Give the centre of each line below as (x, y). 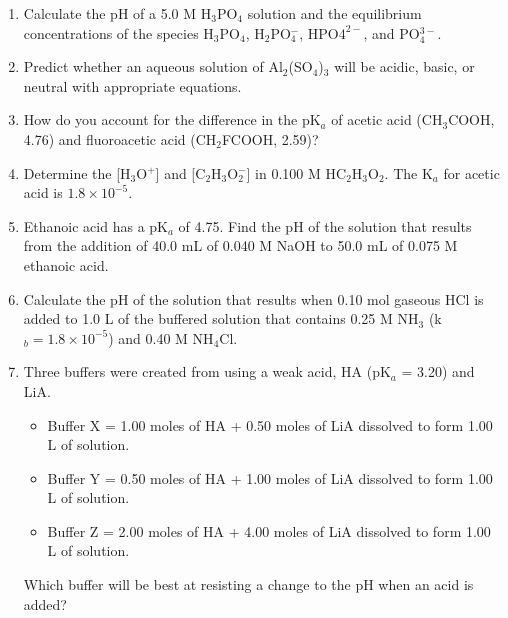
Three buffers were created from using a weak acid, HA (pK (207, 371)
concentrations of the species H (118, 32)
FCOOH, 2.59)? (270, 138)
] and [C (180, 172)
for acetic (471, 172)
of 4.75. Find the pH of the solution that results (325, 225)
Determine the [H (77, 172)
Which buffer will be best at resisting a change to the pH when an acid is (248, 584)
